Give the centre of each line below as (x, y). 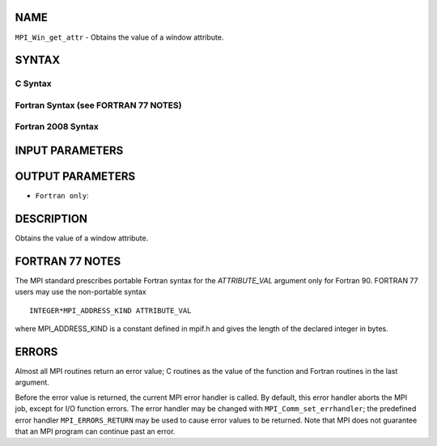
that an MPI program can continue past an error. (95, 431)
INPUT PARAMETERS (69, 151)
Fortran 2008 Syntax (57, 127)
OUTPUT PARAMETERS (75, 177)
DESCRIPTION (51, 219)
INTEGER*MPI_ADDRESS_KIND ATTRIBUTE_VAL (110, 310)
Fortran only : (62, 196)
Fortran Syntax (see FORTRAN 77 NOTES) (98, 105)
